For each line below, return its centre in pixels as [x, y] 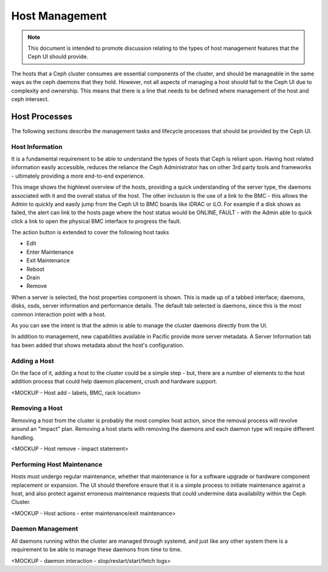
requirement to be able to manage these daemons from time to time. [97, 549]
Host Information [37, 147]
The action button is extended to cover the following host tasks [90, 232]
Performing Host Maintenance [57, 464]
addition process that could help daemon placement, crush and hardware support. [114, 382]
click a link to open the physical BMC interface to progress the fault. [96, 221]
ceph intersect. [30, 99]
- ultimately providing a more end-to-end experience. [78, 176]
